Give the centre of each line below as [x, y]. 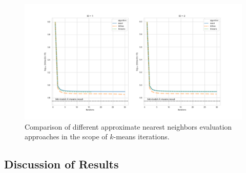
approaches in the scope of [66, 137]
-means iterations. [141, 137]
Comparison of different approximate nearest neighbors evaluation [128, 126]
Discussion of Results [61, 164]
